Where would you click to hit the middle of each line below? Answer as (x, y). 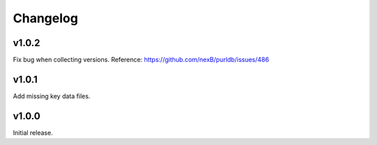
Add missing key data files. (52, 96)
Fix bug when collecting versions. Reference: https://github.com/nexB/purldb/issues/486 (141, 60)
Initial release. (33, 132)
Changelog (45, 18)
